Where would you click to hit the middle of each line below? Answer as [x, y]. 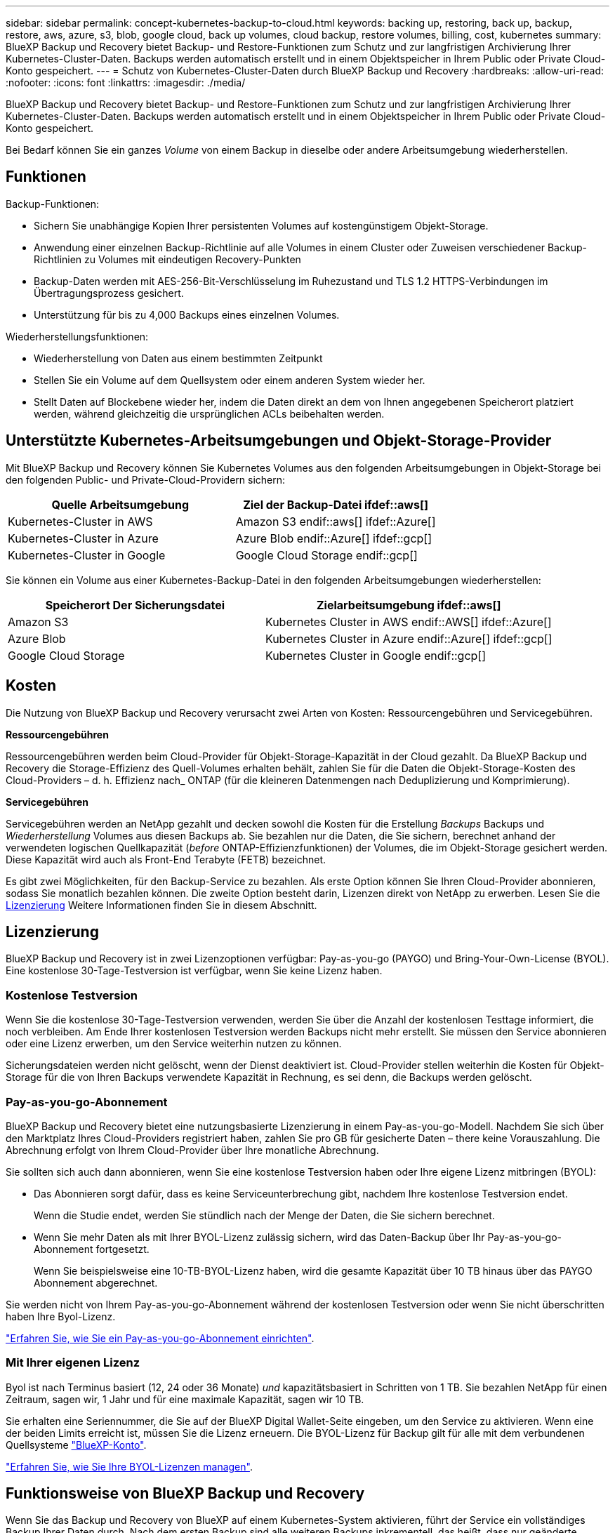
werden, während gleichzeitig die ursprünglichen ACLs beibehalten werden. [209, 413]
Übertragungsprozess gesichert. [109, 293]
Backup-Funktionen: [53, 204]
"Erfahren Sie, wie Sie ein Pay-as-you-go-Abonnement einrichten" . [160, 1338]
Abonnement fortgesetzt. [92, 1249]
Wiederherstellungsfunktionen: [77, 336]
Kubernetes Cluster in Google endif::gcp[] [376, 655]
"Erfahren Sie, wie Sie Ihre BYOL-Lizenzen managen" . [129, 1466]
